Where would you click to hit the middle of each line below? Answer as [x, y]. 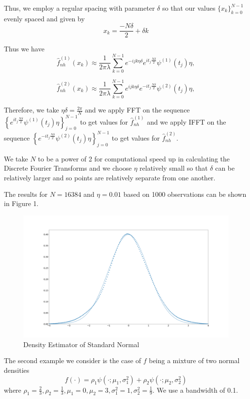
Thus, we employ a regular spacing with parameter [79, 8]
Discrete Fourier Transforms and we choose [68, 168]
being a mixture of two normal [194, 360]
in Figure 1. [21, 203]
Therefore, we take [31, 110]
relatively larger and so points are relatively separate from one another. [110, 177]
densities [17, 370]
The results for [26, 194]
